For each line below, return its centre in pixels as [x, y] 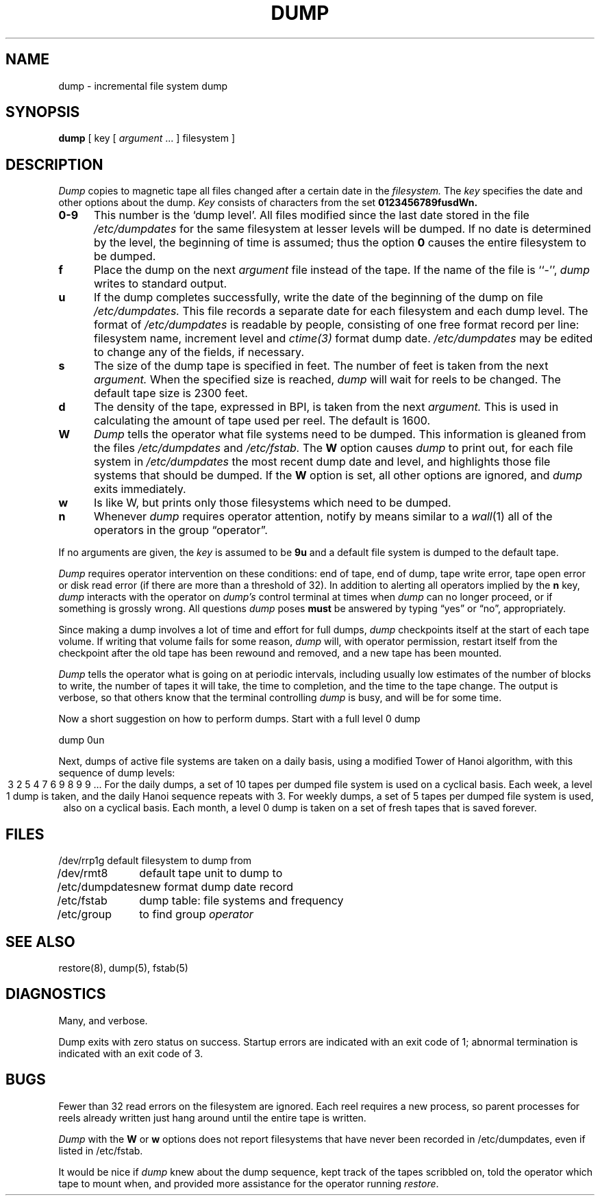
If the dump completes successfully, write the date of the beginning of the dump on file [318, 298]
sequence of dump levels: [117, 773]
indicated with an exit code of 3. [131, 1053]
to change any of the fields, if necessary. [199, 352]
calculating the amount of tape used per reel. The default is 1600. [262, 421]
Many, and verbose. [103, 1020]
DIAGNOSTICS [56, 994]
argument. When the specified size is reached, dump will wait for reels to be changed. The [327, 380]
